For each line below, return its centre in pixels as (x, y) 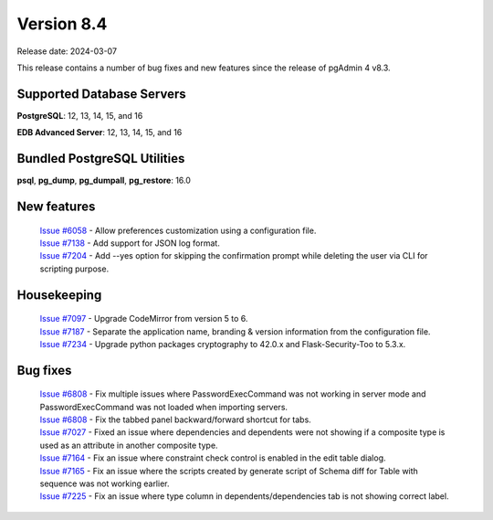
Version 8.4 (62, 24)
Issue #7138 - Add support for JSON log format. (130, 243)
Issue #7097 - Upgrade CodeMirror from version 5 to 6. (144, 319)
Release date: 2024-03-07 (67, 51)
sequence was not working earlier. (105, 483)
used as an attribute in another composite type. (129, 445)
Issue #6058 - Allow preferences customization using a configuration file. (178, 230)
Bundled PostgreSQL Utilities (101, 159)
